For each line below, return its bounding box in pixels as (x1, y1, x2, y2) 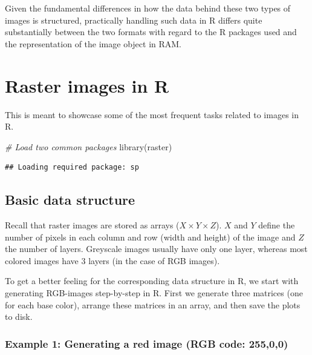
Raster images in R (5, 73, 169, 98)
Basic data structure (5, 190, 135, 209)
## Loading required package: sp (5, 163, 139, 172)
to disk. (5, 310, 33, 323)
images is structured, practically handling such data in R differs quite (5, 13, 262, 26)
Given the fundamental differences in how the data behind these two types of (5, 2, 291, 14)
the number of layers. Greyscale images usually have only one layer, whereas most (5, 242, 308, 255)
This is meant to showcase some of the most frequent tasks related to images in (5, 108, 299, 121)
